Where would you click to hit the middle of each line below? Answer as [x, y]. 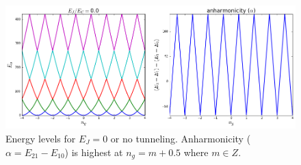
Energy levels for [41, 138]
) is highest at [94, 152]
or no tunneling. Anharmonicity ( [181, 138]
